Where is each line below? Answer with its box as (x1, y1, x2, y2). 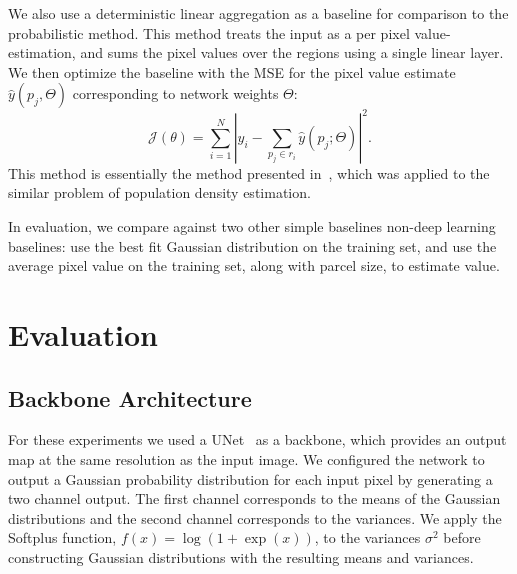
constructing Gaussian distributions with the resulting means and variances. (8, 546, 474, 567)
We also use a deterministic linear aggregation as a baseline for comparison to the (8, 3, 509, 23)
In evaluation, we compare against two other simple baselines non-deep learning (8, 216, 496, 237)
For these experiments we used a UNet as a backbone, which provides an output (8, 429, 507, 450)
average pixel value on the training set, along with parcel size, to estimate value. (8, 255, 500, 276)
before (443, 527, 481, 548)
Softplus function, (8, 527, 117, 548)
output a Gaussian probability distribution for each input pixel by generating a (8, 468, 493, 489)
